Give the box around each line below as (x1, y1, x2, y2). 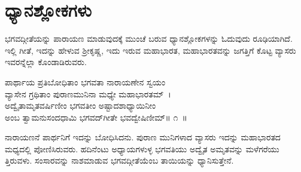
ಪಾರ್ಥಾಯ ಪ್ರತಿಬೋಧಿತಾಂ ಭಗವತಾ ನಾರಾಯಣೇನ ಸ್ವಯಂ (5, 75, 166, 88)
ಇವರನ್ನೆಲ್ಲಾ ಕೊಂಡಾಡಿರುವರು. (5, 56, 87, 68)
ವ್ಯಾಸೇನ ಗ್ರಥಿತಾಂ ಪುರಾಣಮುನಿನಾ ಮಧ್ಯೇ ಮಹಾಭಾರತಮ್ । (5, 87, 171, 100)
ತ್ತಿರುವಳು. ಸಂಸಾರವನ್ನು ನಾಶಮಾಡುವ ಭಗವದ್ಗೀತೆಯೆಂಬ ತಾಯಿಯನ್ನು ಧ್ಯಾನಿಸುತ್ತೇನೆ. (5, 154, 234, 167)
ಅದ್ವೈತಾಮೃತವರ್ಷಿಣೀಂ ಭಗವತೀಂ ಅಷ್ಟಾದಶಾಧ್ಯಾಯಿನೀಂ (5, 99, 156, 112)
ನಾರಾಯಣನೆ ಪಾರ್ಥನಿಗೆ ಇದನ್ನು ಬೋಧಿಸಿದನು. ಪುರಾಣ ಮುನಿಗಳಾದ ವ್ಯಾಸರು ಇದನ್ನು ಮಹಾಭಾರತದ (5, 131, 281, 143)
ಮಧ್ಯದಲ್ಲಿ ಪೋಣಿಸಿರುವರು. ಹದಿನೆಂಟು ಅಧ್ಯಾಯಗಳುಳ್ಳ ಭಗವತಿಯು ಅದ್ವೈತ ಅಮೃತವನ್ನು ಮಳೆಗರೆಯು (5, 142, 279, 155)
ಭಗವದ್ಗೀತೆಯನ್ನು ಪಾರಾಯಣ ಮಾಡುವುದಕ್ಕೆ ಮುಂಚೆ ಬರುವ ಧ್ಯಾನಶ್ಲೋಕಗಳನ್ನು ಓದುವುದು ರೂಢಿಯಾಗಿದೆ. (5, 32, 293, 45)
